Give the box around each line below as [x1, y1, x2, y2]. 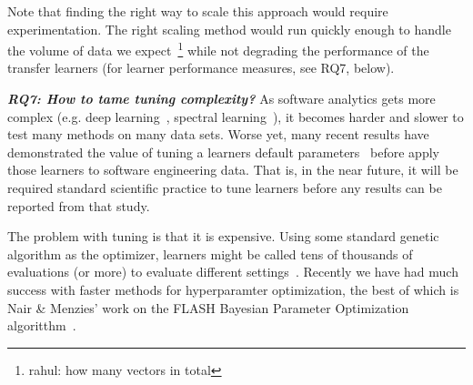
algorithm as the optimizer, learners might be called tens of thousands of [7, 244, 413, 263]
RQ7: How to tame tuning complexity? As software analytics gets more [7, 89, 436, 108]
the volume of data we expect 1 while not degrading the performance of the [7, 38, 429, 59]
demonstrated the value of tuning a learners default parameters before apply [7, 142, 439, 161]
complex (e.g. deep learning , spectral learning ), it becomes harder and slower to [7, 106, 464, 126]
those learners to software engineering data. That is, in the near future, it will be [7, 160, 458, 179]
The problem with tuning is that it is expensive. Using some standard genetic [7, 227, 439, 246]
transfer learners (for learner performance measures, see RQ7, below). [7, 58, 395, 77]
